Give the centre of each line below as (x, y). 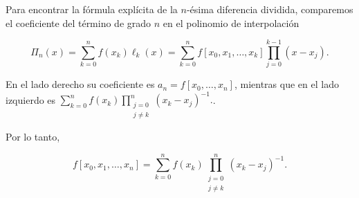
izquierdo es (31, 99)
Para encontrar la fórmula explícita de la (92, 9)
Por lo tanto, (33, 137)
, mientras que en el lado (286, 84)
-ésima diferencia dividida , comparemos (270, 9)
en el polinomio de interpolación (231, 22)
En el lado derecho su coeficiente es (80, 84)
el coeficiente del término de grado (79, 22)
